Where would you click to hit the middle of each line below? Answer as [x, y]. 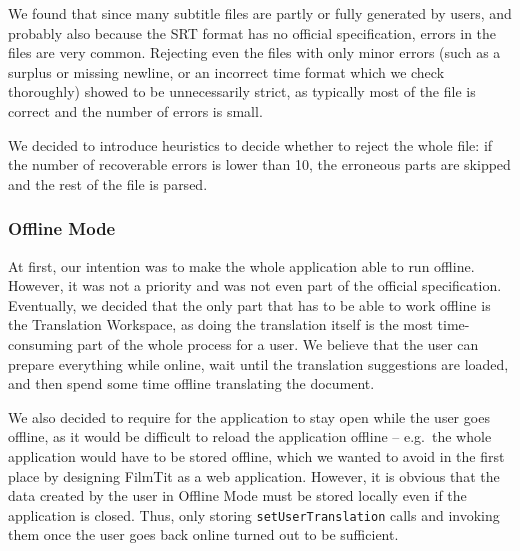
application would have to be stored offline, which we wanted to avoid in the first [256, 455]
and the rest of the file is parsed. [108, 183]
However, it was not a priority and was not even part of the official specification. [255, 285]
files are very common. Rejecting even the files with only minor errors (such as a [254, 52]
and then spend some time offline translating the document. [191, 383]
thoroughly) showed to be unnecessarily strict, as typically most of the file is [242, 91]
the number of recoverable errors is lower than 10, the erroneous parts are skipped [259, 164]
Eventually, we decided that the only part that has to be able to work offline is [249, 304]
